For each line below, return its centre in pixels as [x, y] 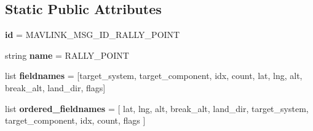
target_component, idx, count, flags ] [75, 120]
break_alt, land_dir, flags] [55, 87]
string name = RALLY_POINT [67, 55]
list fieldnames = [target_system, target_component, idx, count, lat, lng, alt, [154, 76]
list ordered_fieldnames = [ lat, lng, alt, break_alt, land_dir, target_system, [157, 108]
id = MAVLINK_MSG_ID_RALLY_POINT [93, 35]
